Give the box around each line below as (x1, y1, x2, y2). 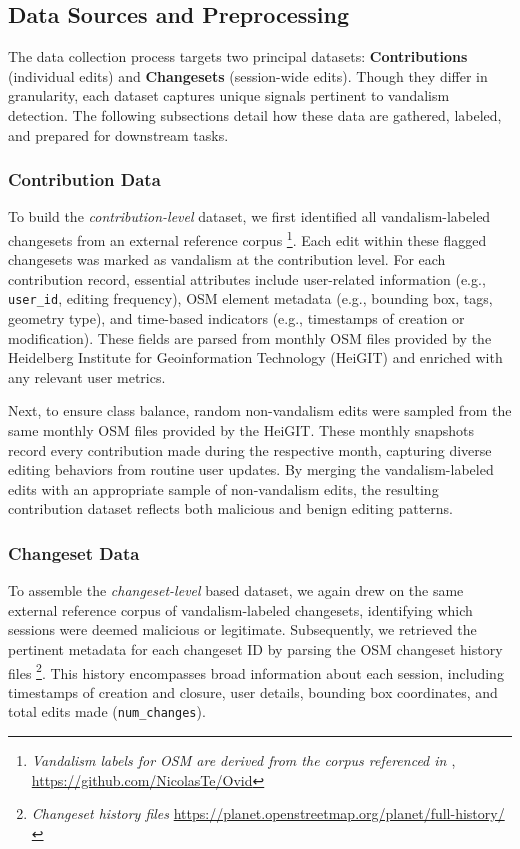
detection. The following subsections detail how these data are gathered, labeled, (8, 104, 502, 125)
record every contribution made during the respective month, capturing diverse (8, 439, 492, 460)
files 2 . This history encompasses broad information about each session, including (8, 659, 504, 683)
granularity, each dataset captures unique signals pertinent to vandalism (8, 85, 450, 106)
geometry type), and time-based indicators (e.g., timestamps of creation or (8, 308, 465, 329)
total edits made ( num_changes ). (8, 701, 206, 722)
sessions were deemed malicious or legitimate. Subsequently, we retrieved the (8, 619, 477, 640)
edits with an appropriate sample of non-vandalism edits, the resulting (8, 478, 439, 499)
